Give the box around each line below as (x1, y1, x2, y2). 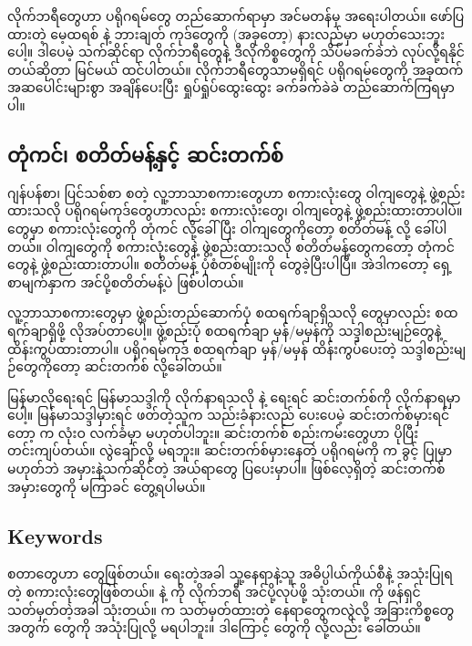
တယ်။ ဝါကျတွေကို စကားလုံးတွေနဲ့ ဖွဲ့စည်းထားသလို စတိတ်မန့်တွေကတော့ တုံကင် (7, 236, 455, 255)
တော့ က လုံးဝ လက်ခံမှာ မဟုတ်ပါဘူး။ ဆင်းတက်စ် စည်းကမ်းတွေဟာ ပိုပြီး (7, 422, 419, 442)
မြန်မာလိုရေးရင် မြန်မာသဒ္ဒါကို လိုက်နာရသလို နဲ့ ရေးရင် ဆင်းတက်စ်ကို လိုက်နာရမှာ (7, 387, 461, 406)
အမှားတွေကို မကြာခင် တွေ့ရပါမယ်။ (7, 476, 206, 495)
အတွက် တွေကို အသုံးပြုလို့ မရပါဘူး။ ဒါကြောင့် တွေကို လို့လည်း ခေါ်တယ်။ (7, 618, 421, 637)
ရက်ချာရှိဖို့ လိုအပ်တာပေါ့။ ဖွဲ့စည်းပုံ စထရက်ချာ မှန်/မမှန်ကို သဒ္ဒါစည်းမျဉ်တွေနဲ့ (7, 320, 442, 339)
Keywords (7, 521, 103, 549)
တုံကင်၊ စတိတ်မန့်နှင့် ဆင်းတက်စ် (7, 140, 283, 168)
